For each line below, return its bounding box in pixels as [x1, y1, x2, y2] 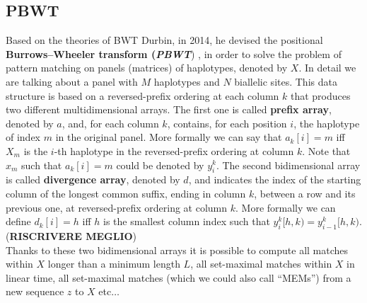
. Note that [302, 143, 351, 158]
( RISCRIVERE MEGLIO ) [6, 228, 137, 243]
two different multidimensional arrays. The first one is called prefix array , [6, 102, 332, 117]
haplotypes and [153, 74, 220, 88]
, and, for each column [62, 115, 159, 130]
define [6, 214, 31, 229]
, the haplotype [293, 115, 360, 130]
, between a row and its [254, 185, 356, 200]
